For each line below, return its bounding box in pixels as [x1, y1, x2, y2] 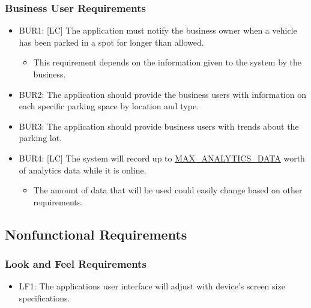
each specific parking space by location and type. [19, 100, 199, 112]
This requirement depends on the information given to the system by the [33, 56, 302, 68]
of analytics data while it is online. [19, 163, 146, 176]
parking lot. [19, 131, 62, 144]
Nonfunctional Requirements [5, 225, 187, 243]
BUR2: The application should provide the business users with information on [19, 88, 306, 100]
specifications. [19, 291, 70, 304]
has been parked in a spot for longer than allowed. [19, 35, 204, 48]
